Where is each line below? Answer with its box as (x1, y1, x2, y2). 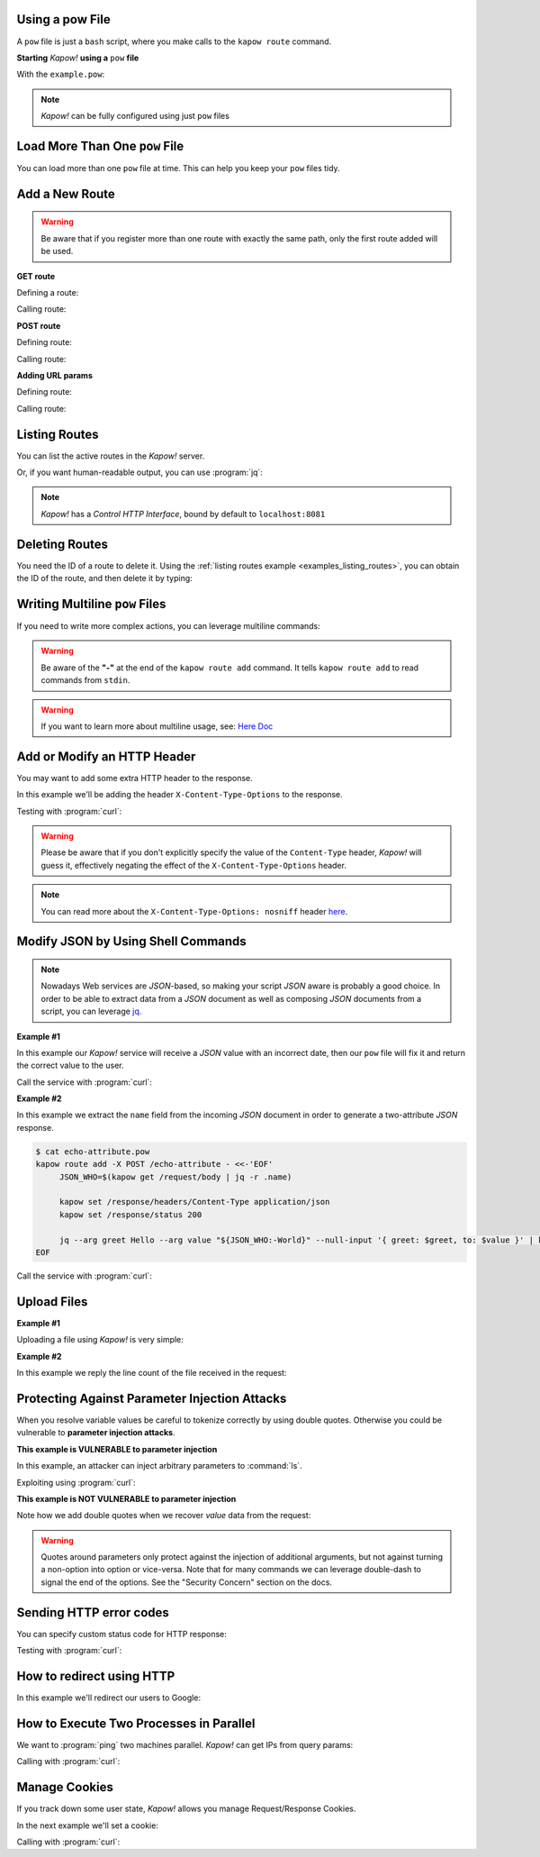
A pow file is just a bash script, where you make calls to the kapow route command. (16, 36, 332, 47)
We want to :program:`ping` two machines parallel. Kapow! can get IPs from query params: (16, 1739, 354, 1750)
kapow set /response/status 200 (58, 1209, 202, 1220)
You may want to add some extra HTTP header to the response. (16, 772, 254, 783)
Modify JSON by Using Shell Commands (16, 933, 247, 950)
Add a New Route (16, 186, 116, 202)
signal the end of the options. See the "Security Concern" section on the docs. (40, 1577, 333, 1588)
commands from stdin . (40, 675, 130, 686)
